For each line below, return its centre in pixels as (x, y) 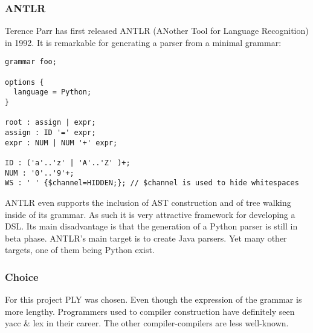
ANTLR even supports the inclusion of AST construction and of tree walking (148, 202)
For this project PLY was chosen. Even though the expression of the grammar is (153, 299)
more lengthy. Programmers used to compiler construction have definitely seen (150, 311)
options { (24, 82)
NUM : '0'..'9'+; (40, 173)
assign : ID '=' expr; (50, 133)
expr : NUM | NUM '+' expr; (61, 143)
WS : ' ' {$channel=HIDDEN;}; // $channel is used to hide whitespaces (152, 183)
